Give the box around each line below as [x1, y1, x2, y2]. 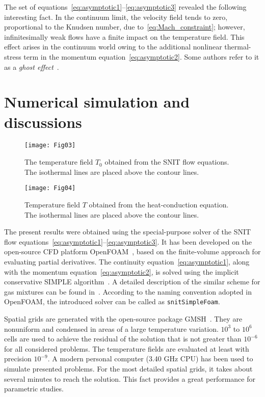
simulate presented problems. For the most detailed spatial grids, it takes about [4, 363, 253, 374]
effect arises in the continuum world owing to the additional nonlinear [4, 41, 222, 52]
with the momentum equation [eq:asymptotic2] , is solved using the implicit [4, 266, 239, 277]
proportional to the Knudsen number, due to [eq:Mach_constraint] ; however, [4, 21, 245, 32]
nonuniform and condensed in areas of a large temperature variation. [4, 323, 219, 334]
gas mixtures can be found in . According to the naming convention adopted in [4, 286, 252, 297]
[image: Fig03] [24, 142, 76, 149]
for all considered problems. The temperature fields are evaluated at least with [4, 343, 249, 354]
